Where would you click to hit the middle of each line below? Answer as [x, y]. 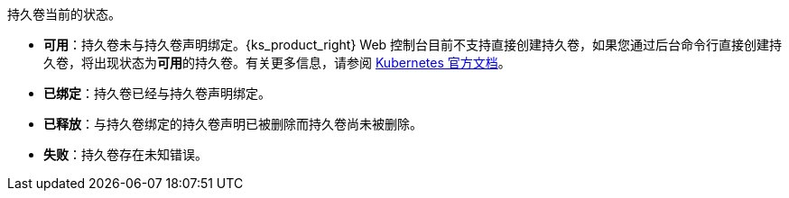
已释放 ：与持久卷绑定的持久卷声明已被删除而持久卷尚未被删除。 [233, 124]
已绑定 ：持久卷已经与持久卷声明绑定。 [157, 93]
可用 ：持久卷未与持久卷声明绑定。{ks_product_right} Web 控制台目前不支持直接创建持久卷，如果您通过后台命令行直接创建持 [413, 45]
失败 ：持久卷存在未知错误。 [125, 154]
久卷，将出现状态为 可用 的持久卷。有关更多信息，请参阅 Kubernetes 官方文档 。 [277, 63]
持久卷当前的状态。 [64, 14]
